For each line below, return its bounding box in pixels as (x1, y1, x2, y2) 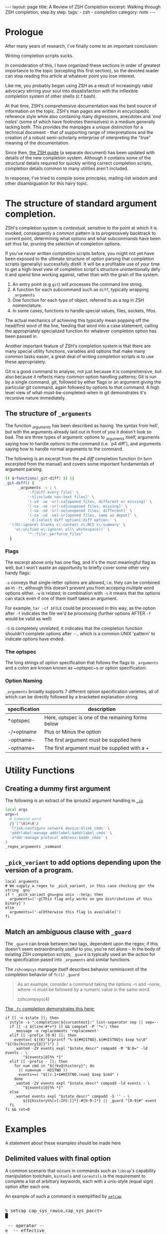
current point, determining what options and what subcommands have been (5, 235, 161, 241)
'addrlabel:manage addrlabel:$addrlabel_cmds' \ (9, 830, 112, 835)
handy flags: (5, 569, 31, 576)
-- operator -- (7, 1223, 45, 1229)
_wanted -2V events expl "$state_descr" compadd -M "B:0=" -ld (14, 1046, 148, 1051)
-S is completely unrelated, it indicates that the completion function (5, 625, 143, 631)
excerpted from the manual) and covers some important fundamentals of (5, 461, 155, 467)
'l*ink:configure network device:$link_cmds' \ (9, 825, 110, 830)
